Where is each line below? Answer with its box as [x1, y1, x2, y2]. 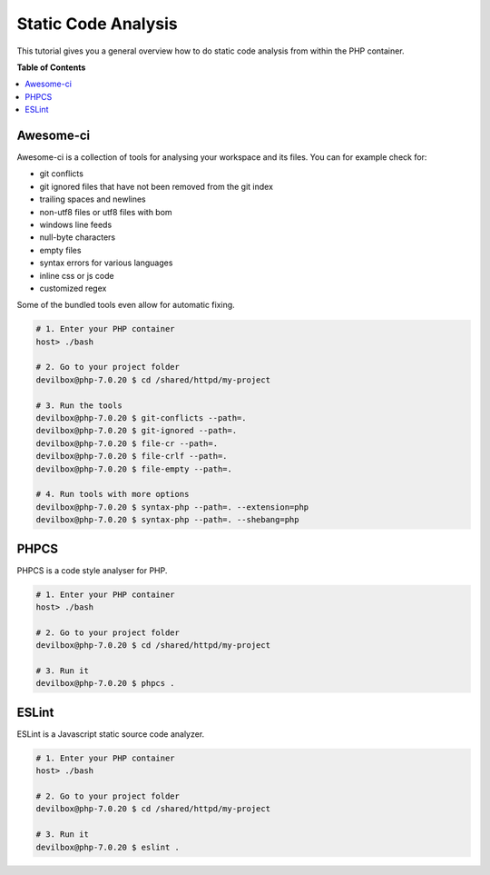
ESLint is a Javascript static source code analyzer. [16, 728, 205, 740]
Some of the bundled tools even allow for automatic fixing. [16, 300, 235, 311]
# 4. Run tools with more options [35, 489, 190, 500]
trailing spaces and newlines [39, 194, 147, 204]
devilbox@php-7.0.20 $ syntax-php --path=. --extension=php [35, 502, 309, 512]
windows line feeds [39, 219, 113, 230]
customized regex [39, 283, 107, 293]
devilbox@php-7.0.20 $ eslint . [35, 841, 181, 852]
